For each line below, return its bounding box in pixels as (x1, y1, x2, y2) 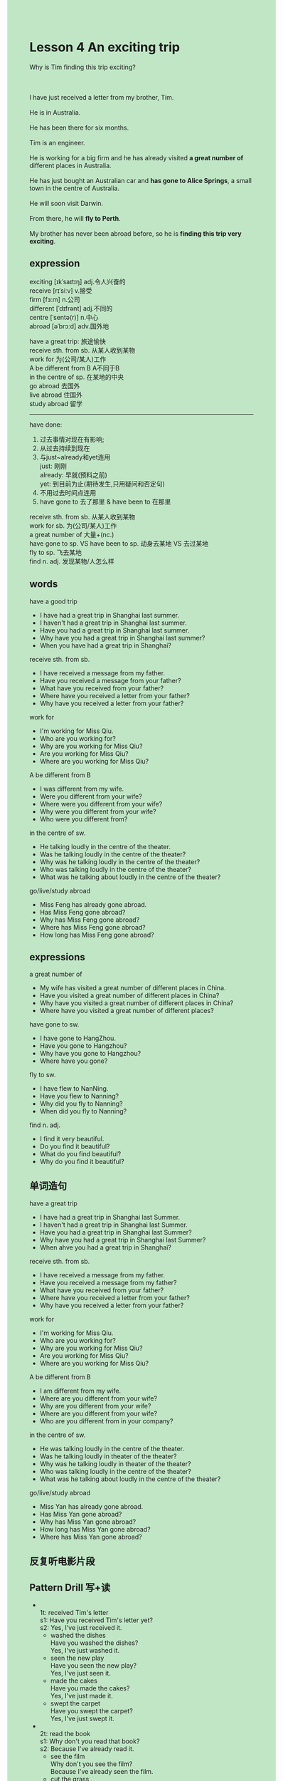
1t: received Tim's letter (39, 1609, 109, 1617)
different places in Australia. (29, 161, 112, 170)
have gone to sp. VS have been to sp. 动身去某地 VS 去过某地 (29, 539, 209, 548)
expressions (29, 951, 85, 963)
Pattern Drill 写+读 (29, 1582, 111, 1594)
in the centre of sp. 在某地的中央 (29, 373, 124, 381)
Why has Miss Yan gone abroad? (39, 1517, 137, 1526)
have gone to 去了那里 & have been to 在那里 (39, 497, 171, 506)
